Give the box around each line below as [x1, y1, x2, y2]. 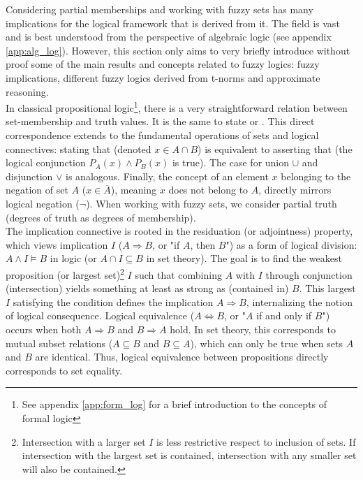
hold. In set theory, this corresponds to [170, 321, 336, 336]
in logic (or [50, 251, 97, 266]
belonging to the [281, 168, 351, 183]
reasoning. [6, 84, 49, 99]
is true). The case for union [172, 155, 290, 170]
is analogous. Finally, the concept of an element [66, 168, 269, 183]
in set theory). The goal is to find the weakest [146, 251, 342, 266]
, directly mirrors [258, 182, 332, 197]
